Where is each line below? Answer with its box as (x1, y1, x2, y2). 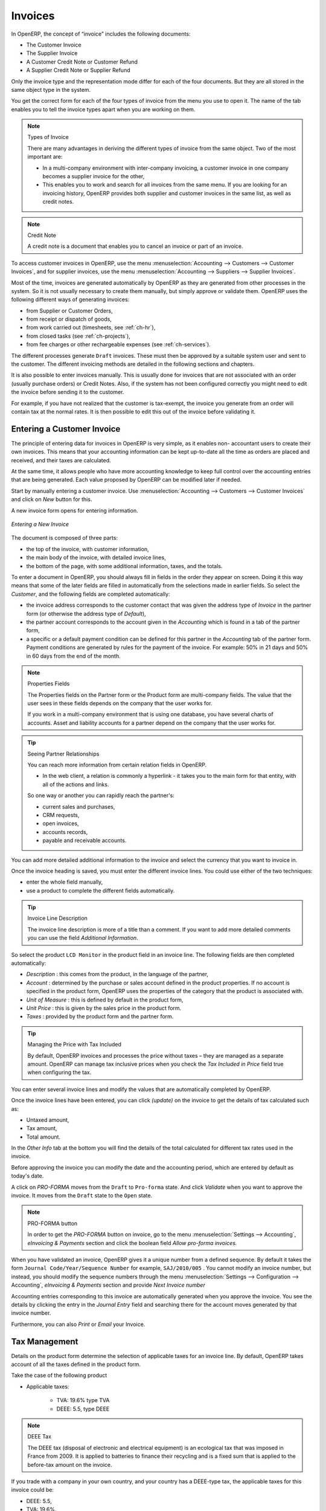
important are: (27, 153, 63, 160)
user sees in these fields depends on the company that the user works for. (27, 700, 213, 707)
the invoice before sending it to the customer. (11, 389, 124, 396)
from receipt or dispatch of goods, (26, 315, 112, 323)
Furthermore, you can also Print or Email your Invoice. (11, 1321, 145, 1328)
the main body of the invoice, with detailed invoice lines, (26, 554, 166, 561)
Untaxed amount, (26, 1116, 69, 1124)
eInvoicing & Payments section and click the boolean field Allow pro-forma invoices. (27, 1239, 237, 1246)
